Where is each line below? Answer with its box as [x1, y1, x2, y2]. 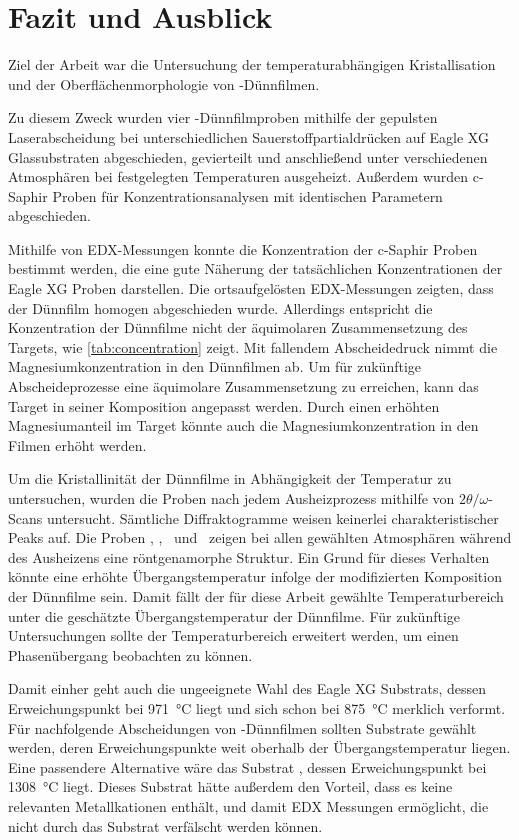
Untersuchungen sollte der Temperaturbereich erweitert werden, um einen [8, 625, 459, 646]
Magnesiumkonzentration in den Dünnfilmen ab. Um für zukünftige [8, 356, 422, 377]
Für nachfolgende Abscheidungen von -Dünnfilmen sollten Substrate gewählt [8, 717, 477, 738]
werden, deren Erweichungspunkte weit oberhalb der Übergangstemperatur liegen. [8, 737, 511, 758]
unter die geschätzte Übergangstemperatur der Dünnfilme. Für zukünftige [8, 605, 461, 626]
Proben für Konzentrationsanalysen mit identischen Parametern [52, 185, 443, 206]
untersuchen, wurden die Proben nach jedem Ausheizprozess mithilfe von [8, 488, 455, 508]
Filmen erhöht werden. [8, 434, 147, 455]
